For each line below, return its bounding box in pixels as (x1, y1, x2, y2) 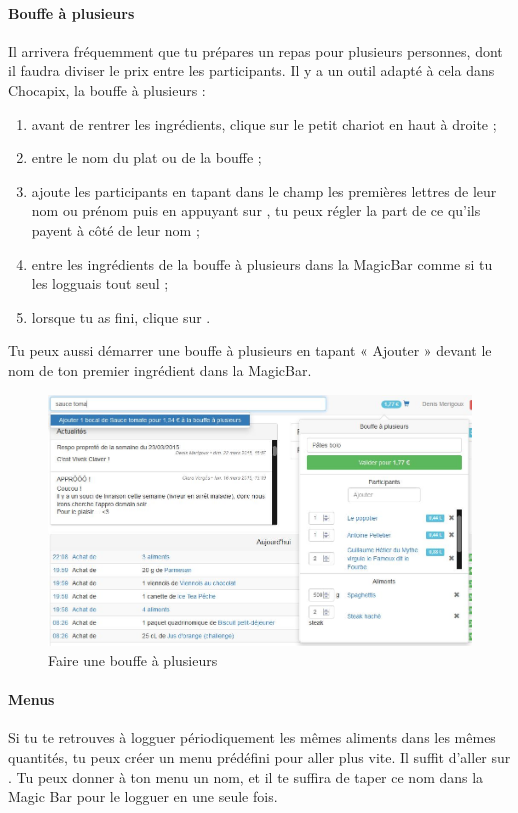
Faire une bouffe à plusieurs (48, 649, 218, 670)
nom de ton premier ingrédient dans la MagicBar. (8, 359, 312, 380)
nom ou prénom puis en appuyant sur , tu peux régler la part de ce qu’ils (31, 200, 481, 221)
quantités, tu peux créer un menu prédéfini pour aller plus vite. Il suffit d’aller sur (8, 746, 511, 767)
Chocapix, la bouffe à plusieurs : (8, 79, 206, 100)
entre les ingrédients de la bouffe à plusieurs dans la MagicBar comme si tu (31, 253, 493, 274)
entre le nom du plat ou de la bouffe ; (31, 147, 262, 168)
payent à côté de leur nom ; (31, 219, 200, 240)
